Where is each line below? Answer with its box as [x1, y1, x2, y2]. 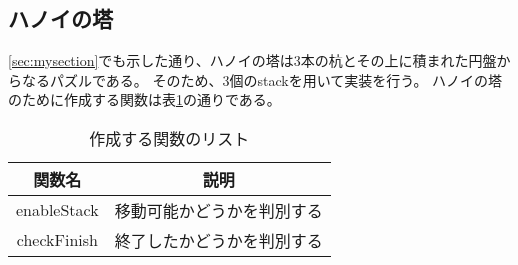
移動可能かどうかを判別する [114, 198, 323, 222]
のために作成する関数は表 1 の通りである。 [8, 89, 281, 110]
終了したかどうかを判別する [114, 228, 323, 252]
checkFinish [16, 228, 98, 252]
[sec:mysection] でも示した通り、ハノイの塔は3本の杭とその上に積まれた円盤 [8, 50, 497, 71]
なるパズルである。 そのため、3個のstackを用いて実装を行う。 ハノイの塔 [21, 69, 503, 90]
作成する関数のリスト [89, 126, 250, 150]
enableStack [16, 198, 99, 222]
